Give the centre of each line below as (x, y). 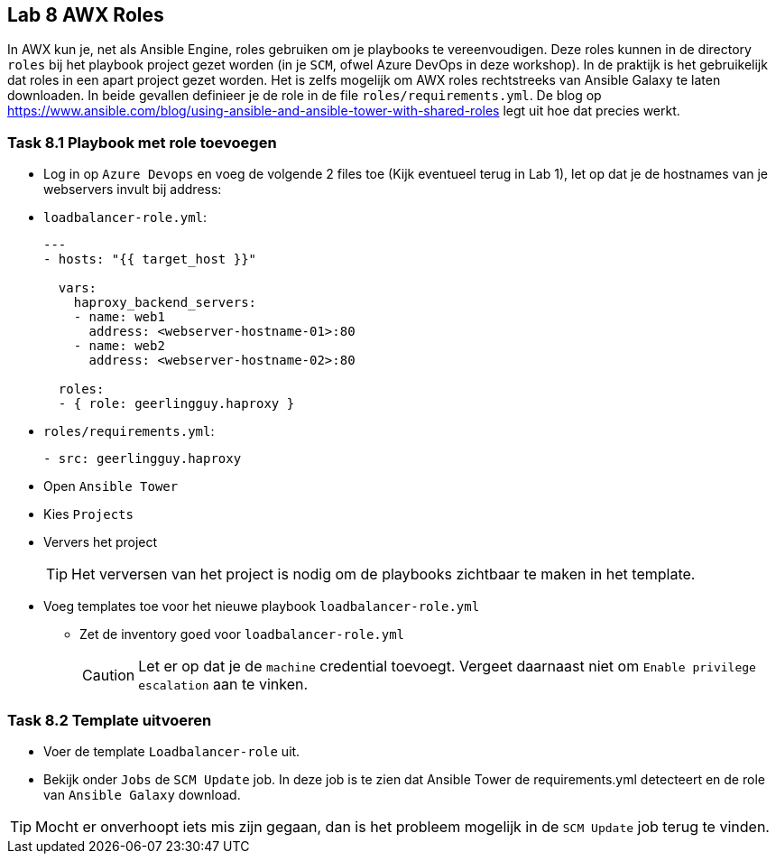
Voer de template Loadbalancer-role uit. (172, 751)
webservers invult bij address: (133, 190)
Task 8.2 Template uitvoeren (110, 720)
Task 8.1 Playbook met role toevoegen (142, 142)
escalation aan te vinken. (223, 685)
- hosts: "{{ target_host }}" (150, 259)
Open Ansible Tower (111, 486)
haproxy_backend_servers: (165, 303)
